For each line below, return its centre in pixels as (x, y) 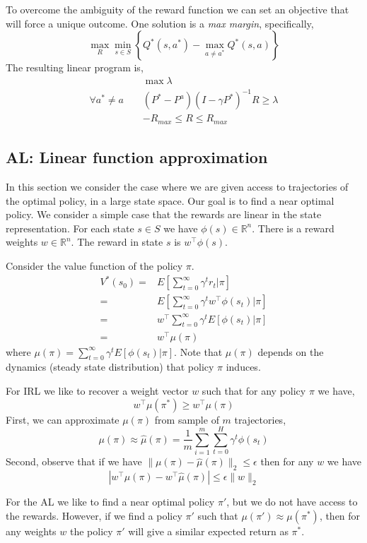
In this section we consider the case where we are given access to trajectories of (177, 187)
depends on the (291, 351)
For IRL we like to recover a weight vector (97, 390)
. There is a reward (293, 228)
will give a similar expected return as (208, 531)
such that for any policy (254, 390)
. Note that (198, 351)
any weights (31, 531)
